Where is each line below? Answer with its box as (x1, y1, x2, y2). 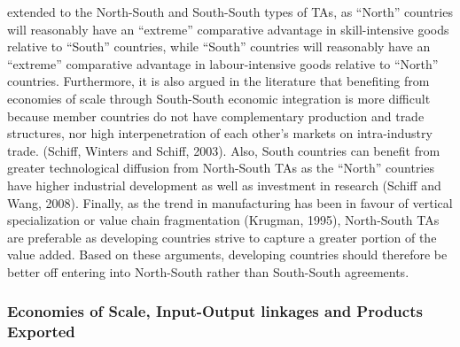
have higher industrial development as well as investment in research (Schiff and (7, 175, 441, 194)
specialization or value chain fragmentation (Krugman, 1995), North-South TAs (7, 211, 440, 229)
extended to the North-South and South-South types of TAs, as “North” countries (7, 3, 453, 20)
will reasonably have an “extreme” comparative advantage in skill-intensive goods (7, 19, 449, 38)
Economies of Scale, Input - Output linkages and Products (7, 300, 423, 322)
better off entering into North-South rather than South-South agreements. (7, 262, 409, 281)
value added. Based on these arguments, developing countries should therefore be (7, 245, 448, 264)
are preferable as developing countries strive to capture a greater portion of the (7, 227, 437, 246)
